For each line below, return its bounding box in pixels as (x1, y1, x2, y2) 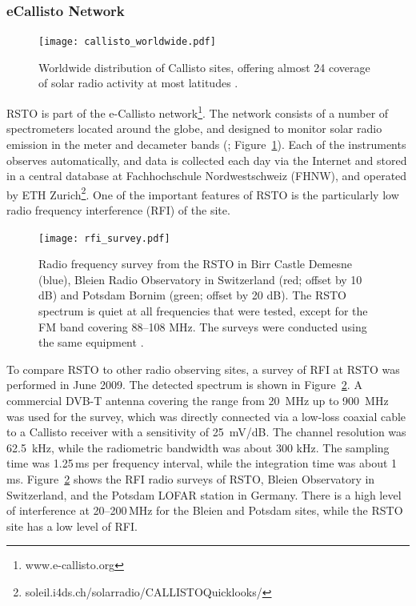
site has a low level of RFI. (6, 517, 138, 534)
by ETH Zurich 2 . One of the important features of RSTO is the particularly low (6, 183, 399, 203)
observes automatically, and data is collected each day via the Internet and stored (6, 151, 407, 168)
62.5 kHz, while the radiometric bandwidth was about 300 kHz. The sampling (6, 439, 390, 456)
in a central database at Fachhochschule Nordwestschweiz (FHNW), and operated (6, 167, 407, 184)
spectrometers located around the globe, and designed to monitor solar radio (6, 120, 382, 137)
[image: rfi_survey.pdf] (38, 232, 170, 244)
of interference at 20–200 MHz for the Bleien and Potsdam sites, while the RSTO (6, 502, 403, 519)
